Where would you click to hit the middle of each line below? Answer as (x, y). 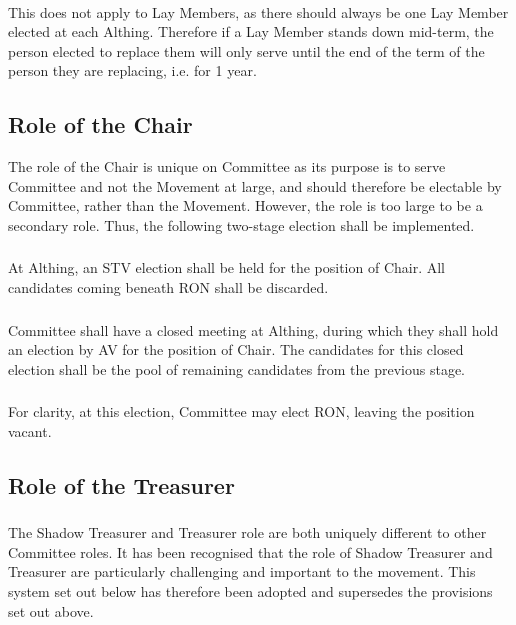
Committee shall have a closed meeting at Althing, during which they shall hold (253, 329)
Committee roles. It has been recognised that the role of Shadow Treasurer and (250, 551)
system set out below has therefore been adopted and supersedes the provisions (250, 590)
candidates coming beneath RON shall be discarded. (168, 287)
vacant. (30, 430)
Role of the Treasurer (121, 484)
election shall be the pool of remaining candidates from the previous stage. (236, 368)
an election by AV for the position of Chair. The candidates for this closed (236, 349)
